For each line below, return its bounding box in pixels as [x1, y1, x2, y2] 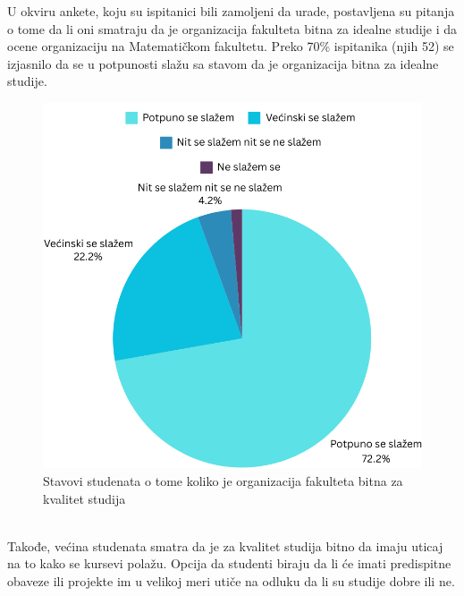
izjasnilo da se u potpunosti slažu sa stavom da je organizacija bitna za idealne [7, 54, 439, 72]
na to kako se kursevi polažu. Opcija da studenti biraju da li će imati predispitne [7, 554, 451, 573]
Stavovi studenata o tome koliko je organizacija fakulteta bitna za [43, 472, 403, 490]
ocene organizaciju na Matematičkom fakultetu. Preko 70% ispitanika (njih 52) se [7, 37, 454, 55]
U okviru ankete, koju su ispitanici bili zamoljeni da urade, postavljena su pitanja [7, 2, 455, 20]
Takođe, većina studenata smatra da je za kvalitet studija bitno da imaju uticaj [7, 536, 443, 555]
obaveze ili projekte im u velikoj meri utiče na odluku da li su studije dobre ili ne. [7, 571, 455, 590]
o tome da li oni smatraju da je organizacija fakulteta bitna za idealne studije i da [7, 19, 458, 38]
